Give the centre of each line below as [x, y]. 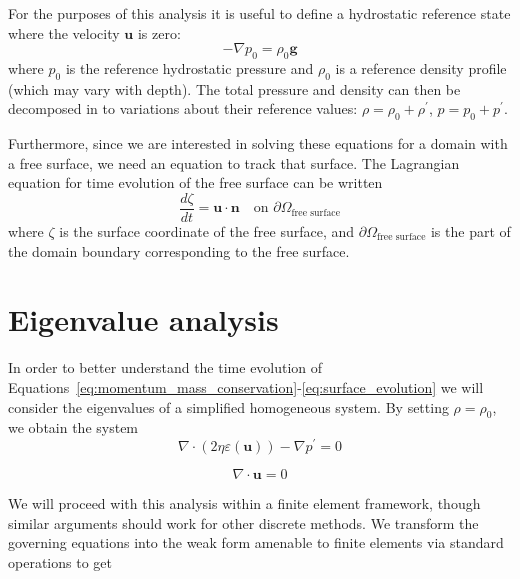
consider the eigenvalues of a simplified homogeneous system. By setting [228, 406]
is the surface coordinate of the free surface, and [207, 231]
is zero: [159, 32]
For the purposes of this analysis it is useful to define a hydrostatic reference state [259, 13]
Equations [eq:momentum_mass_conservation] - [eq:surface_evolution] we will [246, 386]
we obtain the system [73, 427]
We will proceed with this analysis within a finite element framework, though [244, 502]
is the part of [470, 231]
